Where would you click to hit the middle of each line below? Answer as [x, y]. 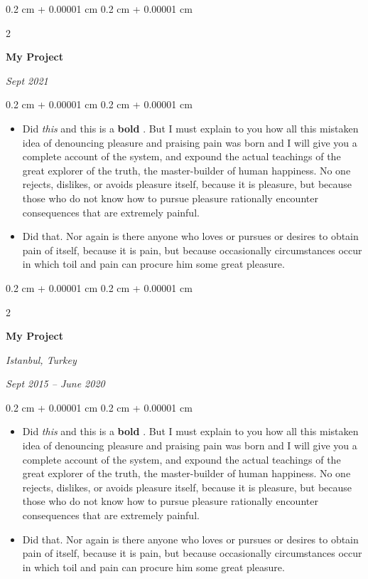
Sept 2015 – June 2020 [55, 384]
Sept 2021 [27, 80]
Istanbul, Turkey [41, 359]
